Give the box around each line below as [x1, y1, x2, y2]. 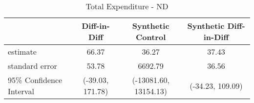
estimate [8, 46, 37, 57]
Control [136, 31, 166, 42]
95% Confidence [8, 74, 63, 85]
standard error [8, 60, 57, 71]
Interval [8, 85, 34, 97]
